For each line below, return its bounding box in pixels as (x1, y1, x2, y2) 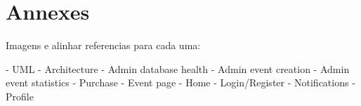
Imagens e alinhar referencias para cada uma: (6, 38, 201, 53)
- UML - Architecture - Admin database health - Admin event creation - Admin (6, 61, 350, 76)
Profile (6, 88, 34, 103)
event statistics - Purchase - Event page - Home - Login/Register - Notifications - (6, 75, 355, 90)
